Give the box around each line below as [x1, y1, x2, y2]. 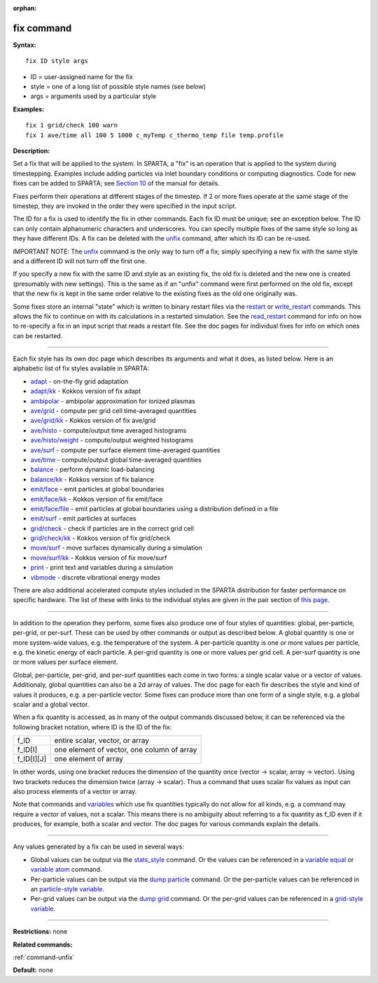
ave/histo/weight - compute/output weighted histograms [30, 436, 194, 445]
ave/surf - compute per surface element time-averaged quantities [30, 445, 220, 454]
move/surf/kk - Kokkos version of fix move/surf [30, 553, 167, 562]
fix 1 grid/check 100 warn [25, 121, 118, 130]
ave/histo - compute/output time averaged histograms [30, 426, 187, 434]
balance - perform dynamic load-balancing [30, 466, 155, 474]
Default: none [13, 966, 54, 975]
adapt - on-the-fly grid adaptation [30, 377, 129, 385]
